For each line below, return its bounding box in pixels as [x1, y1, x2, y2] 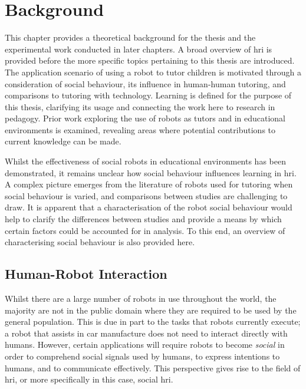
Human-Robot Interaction [5, 265, 167, 283]
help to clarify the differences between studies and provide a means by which [5, 213, 282, 225]
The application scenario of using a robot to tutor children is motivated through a [5, 65, 301, 78]
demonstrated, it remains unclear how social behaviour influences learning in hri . [5, 166, 297, 179]
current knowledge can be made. [5, 135, 121, 147]
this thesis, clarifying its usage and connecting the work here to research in [5, 100, 275, 113]
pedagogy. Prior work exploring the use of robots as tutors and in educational [5, 112, 286, 124]
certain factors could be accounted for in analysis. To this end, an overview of [5, 224, 285, 236]
